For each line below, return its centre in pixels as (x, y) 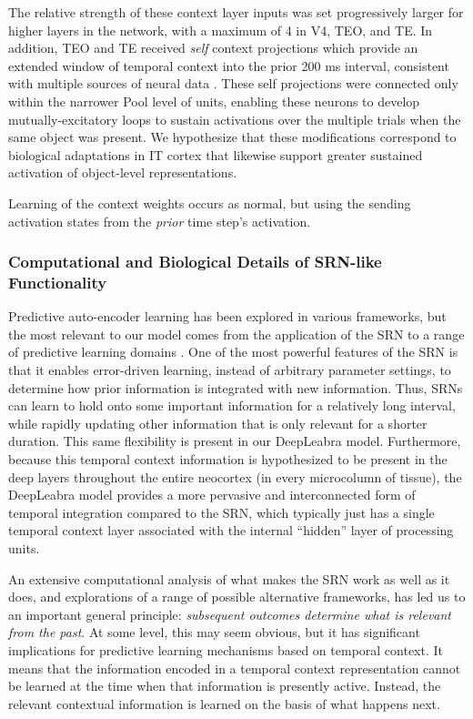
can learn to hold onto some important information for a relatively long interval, (232, 405)
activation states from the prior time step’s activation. (160, 221)
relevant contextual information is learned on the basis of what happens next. (224, 703)
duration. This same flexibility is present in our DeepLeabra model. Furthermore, (235, 441)
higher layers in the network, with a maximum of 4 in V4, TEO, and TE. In (221, 30)
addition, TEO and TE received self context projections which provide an (213, 48)
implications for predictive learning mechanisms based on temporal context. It (226, 649)
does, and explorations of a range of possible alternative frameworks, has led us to (237, 597)
